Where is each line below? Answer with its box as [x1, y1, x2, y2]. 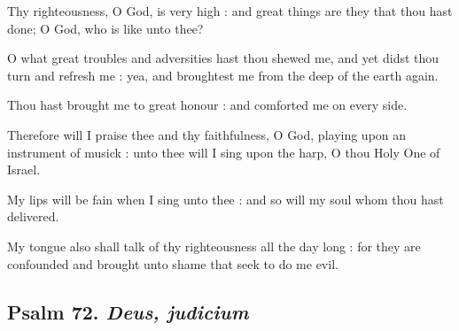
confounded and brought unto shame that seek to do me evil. [7, 254, 338, 273]
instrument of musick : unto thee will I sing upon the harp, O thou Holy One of [7, 142, 440, 161]
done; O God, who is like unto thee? [7, 19, 204, 37]
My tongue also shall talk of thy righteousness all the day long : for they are [7, 236, 421, 255]
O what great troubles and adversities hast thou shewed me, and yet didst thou [7, 49, 440, 67]
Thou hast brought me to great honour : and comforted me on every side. [7, 96, 408, 114]
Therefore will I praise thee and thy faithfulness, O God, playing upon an [7, 125, 407, 143]
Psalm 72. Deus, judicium [7, 297, 249, 325]
